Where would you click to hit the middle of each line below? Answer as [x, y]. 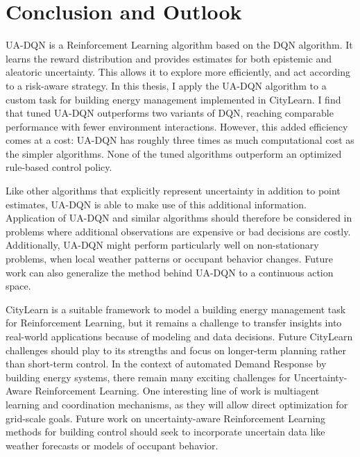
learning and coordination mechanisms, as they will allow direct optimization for [177, 404]
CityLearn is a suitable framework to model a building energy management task [176, 309]
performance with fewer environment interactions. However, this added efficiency [177, 126]
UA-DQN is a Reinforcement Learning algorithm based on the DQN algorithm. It [179, 45]
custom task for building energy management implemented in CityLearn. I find [173, 99]
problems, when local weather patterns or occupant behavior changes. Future [170, 259]
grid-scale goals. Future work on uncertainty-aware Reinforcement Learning [166, 418]
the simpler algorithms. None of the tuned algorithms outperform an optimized [174, 153]
